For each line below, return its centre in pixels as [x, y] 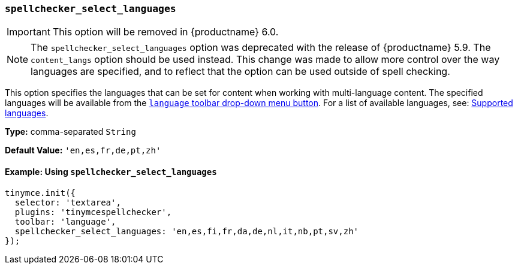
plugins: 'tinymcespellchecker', [93, 212]
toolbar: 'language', [65, 221]
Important [28, 32]
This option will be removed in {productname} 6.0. [165, 32]
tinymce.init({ [40, 193]
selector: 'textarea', [68, 202]
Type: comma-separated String [70, 132]
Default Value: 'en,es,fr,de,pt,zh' [83, 150]
